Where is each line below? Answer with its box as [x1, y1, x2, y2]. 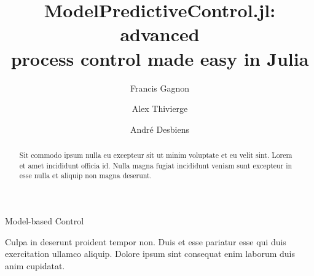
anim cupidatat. [5, 259, 65, 272]
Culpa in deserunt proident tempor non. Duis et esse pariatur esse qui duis [5, 235, 286, 248]
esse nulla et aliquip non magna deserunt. [19, 170, 152, 181]
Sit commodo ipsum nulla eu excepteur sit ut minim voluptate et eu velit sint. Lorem [19, 150, 292, 160]
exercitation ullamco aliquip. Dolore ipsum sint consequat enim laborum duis [5, 247, 295, 260]
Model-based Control [5, 215, 84, 227]
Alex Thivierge [131, 102, 188, 115]
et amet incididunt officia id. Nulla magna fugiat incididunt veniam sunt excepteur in [19, 160, 292, 170]
